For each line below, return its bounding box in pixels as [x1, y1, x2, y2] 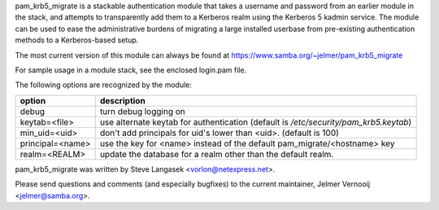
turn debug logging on [99, 106, 186, 117]
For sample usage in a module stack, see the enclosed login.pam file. [15, 65, 247, 75]
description [99, 94, 146, 106]
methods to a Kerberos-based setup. [15, 35, 139, 45]
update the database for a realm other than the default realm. [99, 148, 334, 160]
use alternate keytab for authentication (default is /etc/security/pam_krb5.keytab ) [99, 116, 412, 128]
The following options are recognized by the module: [15, 80, 193, 90]
